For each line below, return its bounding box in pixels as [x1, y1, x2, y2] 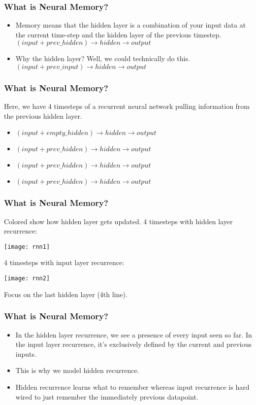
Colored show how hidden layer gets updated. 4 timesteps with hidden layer [4, 216, 233, 226]
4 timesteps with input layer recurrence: [4, 257, 125, 268]
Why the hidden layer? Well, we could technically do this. [15, 53, 190, 64]
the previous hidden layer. [4, 110, 82, 121]
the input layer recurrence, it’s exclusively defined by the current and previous [15, 339, 252, 349]
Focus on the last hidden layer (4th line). [4, 289, 128, 299]
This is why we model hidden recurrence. [15, 365, 139, 375]
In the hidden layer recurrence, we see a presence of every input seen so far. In [15, 329, 252, 339]
